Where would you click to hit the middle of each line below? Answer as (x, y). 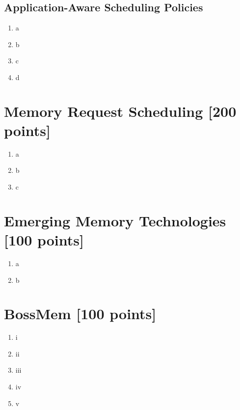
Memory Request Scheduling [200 (120, 111)
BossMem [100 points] (80, 314)
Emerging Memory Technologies (115, 220)
